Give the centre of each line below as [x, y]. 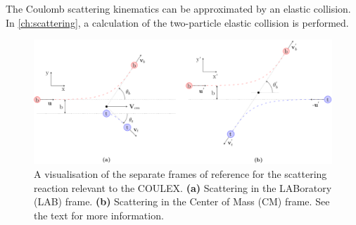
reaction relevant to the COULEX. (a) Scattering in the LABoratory [183, 187]
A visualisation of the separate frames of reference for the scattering [180, 174]
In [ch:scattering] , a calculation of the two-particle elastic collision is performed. [177, 22]
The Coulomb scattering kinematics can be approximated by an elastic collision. [178, 8]
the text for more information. [99, 215]
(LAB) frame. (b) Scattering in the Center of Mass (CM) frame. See [182, 201]
